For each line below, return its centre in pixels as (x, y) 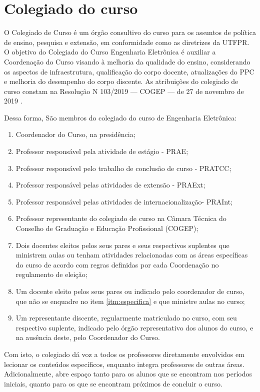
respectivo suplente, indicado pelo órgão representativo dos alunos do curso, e (134, 327)
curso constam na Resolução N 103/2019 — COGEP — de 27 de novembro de (124, 91)
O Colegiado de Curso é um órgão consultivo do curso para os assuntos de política (130, 32)
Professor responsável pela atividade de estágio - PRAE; (102, 151)
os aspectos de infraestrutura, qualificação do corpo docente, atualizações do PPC (129, 71)
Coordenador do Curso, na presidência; (75, 134)
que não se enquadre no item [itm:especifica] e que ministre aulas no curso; (130, 301)
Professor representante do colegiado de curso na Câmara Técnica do (121, 218)
